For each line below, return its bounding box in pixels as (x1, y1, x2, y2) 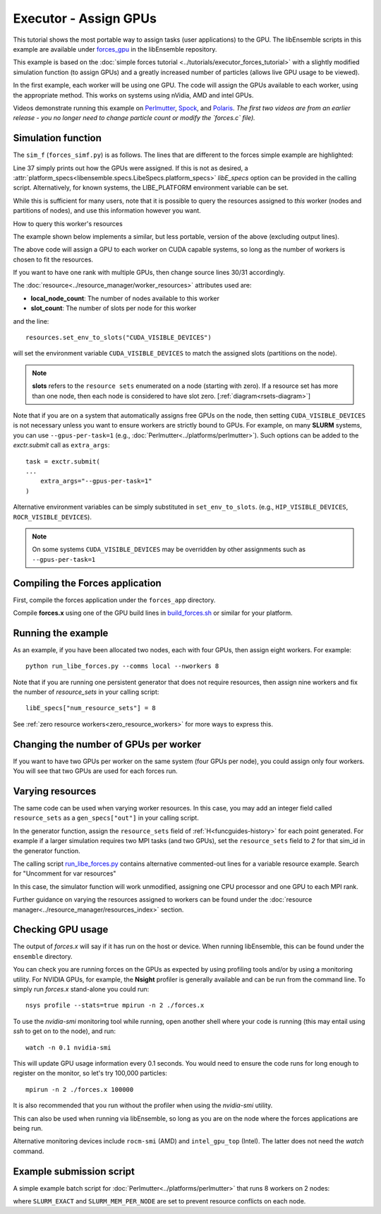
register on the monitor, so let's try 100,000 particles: (13, 1069, 167, 1078)
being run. (13, 1124, 43, 1132)
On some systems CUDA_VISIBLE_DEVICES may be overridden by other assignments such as (32, 545, 306, 554)
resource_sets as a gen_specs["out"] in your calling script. (13, 813, 199, 823)
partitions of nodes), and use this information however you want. (13, 206, 201, 215)
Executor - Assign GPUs (13, 11, 157, 26)
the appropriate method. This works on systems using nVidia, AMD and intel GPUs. (13, 90, 254, 99)
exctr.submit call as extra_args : (13, 441, 110, 449)
